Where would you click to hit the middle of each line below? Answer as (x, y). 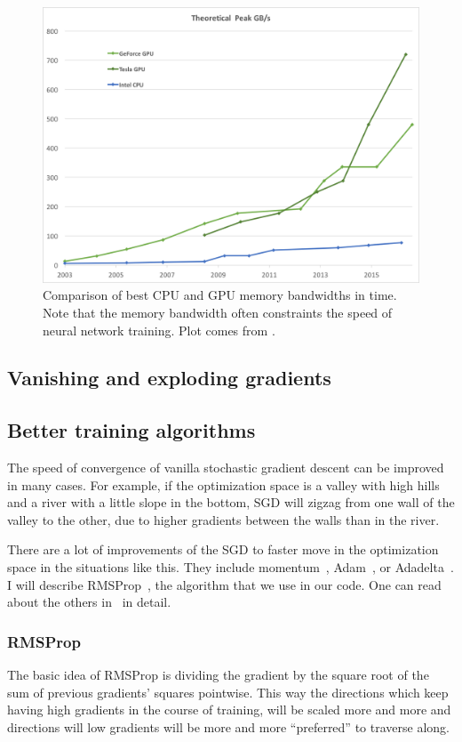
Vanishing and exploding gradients (169, 378)
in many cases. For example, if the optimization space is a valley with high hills (223, 484)
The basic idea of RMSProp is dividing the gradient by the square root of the (218, 675)
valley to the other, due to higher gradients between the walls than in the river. (223, 519)
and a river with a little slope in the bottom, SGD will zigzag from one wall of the (231, 502)
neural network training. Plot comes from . (159, 330)
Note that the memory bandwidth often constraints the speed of (218, 312)
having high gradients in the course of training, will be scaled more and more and (229, 710)
